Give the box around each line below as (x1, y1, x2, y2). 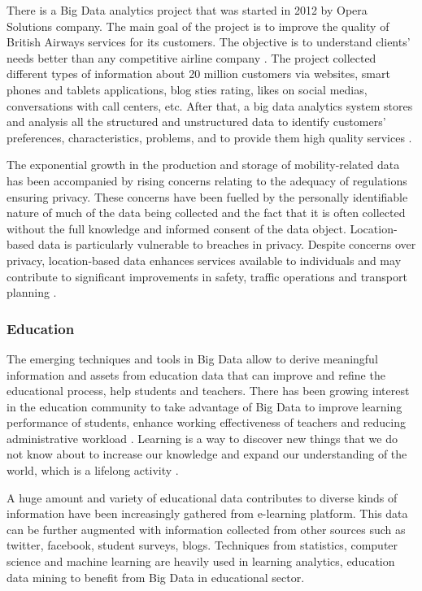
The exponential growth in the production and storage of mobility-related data (7, 156, 400, 173)
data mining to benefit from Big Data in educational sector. (7, 568, 305, 585)
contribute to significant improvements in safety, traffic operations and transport (7, 267, 407, 285)
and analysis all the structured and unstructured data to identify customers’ (7, 113, 386, 130)
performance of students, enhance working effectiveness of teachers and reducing (7, 414, 406, 431)
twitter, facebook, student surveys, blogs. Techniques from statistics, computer (7, 537, 398, 554)
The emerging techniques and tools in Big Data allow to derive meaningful (7, 350, 378, 367)
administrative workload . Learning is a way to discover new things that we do (7, 429, 398, 446)
